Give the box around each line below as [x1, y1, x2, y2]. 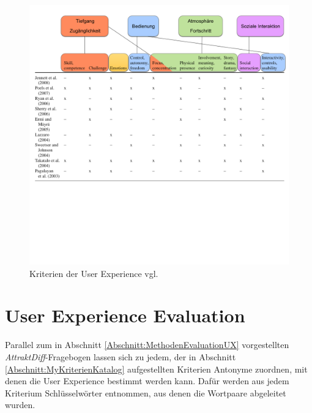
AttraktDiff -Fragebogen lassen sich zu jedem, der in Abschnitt [5, 350, 236, 363]
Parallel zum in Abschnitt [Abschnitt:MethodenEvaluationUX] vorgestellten [5, 338, 289, 351]
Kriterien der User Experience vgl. [29, 267, 158, 279]
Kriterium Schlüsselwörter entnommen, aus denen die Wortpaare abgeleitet [5, 386, 286, 399]
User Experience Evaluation [5, 303, 245, 328]
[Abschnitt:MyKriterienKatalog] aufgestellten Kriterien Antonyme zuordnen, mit [5, 362, 308, 375]
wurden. [5, 398, 35, 411]
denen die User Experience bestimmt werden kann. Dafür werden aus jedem [5, 374, 289, 387]
